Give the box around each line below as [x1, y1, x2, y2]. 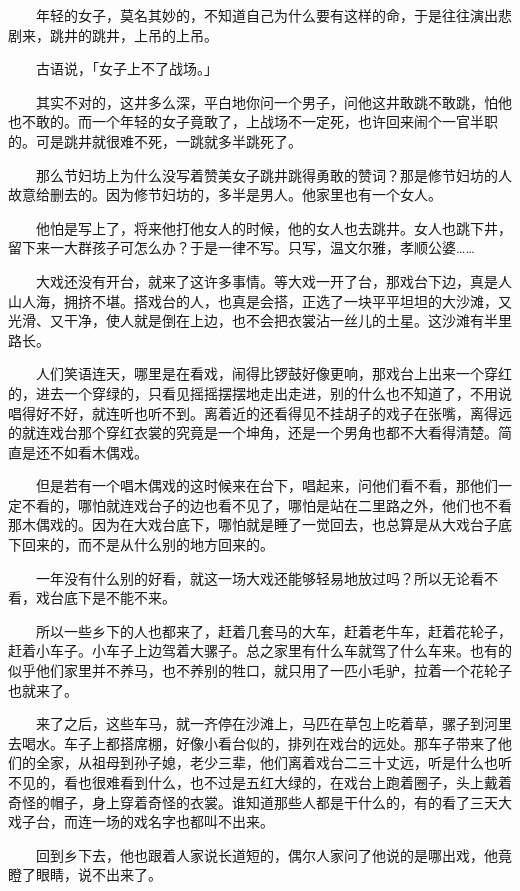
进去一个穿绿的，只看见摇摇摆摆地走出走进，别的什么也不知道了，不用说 [35, 382, 512, 403]
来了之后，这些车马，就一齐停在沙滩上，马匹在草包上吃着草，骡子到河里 [35, 713, 512, 734]
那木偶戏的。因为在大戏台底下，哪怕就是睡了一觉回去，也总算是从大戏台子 [8, 514, 498, 535]
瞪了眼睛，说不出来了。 [8, 864, 162, 885]
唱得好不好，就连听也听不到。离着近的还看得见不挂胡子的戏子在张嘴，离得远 [8, 402, 512, 423]
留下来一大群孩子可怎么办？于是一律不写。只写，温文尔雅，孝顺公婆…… [8, 237, 475, 258]
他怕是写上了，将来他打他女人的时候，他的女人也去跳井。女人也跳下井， [35, 217, 512, 238]
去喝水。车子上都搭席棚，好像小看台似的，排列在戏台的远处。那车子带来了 [8, 732, 498, 753]
